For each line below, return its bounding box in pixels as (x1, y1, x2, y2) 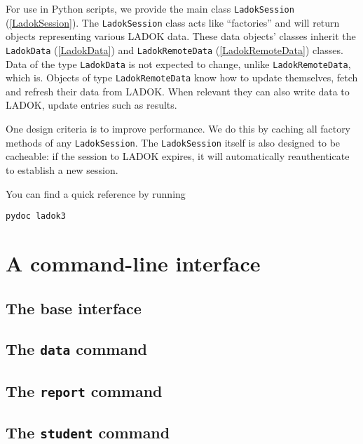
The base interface (6, 297, 142, 318)
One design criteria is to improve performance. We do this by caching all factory (6, 121, 351, 136)
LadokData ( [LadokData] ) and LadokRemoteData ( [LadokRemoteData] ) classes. (6, 42, 343, 57)
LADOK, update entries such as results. (6, 97, 177, 112)
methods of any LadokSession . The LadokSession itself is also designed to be (6, 135, 341, 149)
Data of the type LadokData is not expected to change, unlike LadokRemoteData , (6, 56, 351, 71)
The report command (6, 379, 163, 401)
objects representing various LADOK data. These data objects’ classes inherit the (6, 29, 356, 43)
